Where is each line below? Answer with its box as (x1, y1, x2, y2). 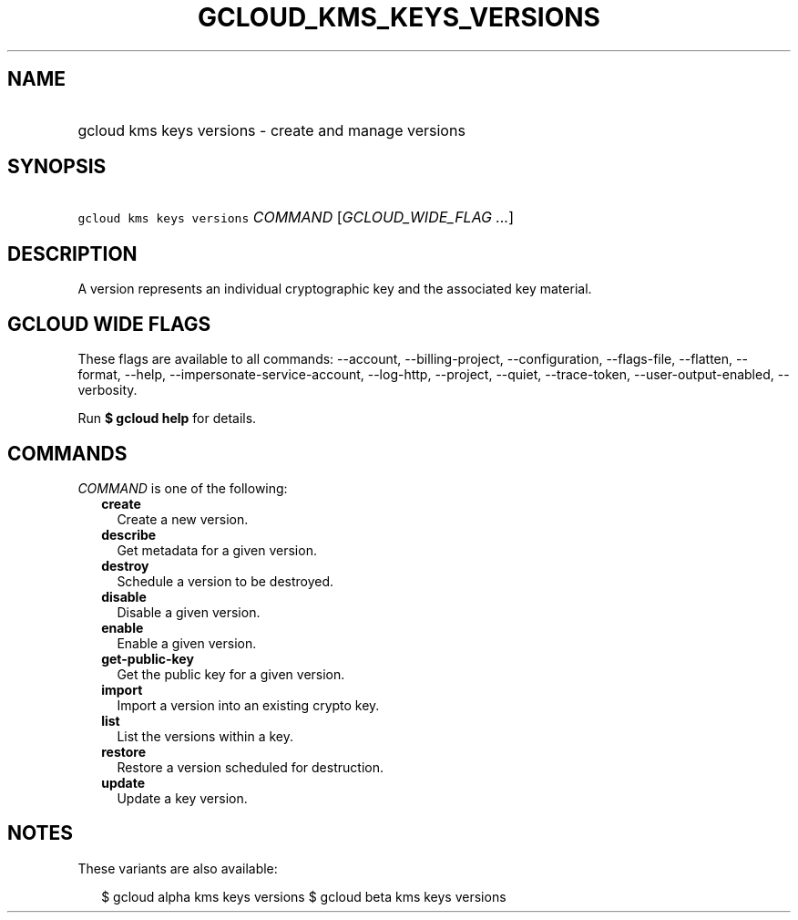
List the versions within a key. (117, 728, 294, 744)
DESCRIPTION (7, 242, 138, 265)
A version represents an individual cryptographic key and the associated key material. (77, 281, 592, 297)
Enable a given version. (117, 635, 257, 651)
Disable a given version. (117, 604, 261, 620)
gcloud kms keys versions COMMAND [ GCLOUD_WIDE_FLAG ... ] (77, 208, 515, 227)
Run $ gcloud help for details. (77, 410, 257, 427)
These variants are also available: (77, 860, 278, 876)
